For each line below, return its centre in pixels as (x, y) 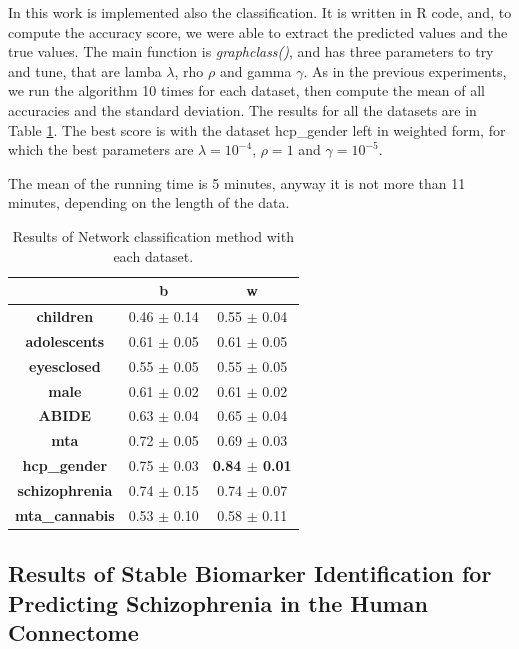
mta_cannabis (65, 514)
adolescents (65, 340)
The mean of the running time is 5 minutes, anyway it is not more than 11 (237, 182)
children (65, 315)
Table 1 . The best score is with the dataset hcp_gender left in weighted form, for (257, 129)
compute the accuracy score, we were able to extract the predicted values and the (258, 31)
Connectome (73, 631)
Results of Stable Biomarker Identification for (250, 573)
